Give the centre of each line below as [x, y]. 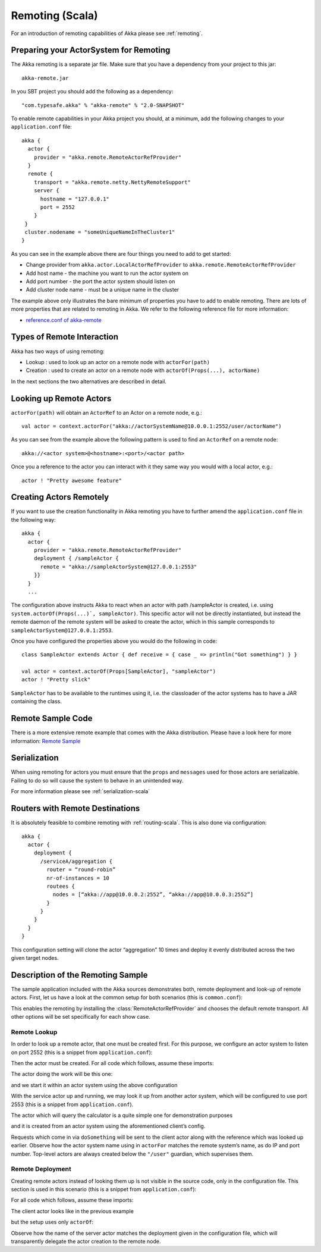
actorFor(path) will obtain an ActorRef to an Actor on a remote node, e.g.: [106, 412]
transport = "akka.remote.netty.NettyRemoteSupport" [112, 182]
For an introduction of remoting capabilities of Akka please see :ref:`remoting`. [107, 33]
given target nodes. [35, 958]
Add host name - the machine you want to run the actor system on [107, 273]
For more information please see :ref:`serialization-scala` [81, 791]
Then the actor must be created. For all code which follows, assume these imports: [112, 1063]
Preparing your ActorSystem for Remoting [91, 50]
